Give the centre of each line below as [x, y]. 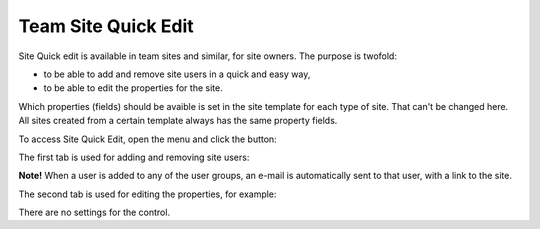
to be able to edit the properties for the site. [133, 88]
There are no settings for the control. [94, 212]
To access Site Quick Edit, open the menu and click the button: [147, 139]
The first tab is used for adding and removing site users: [134, 157]
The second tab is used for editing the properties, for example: [147, 194]
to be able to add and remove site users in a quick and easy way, [177, 74]
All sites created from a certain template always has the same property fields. [178, 121]
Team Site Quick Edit [106, 26]
